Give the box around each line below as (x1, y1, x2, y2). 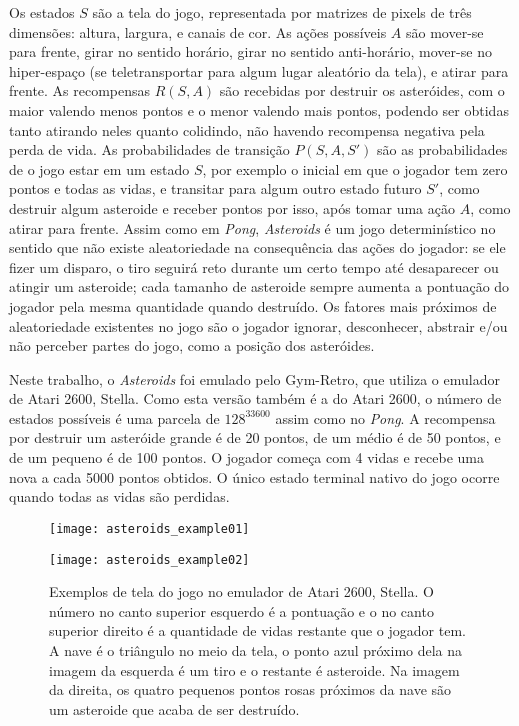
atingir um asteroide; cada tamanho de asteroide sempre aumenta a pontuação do (9, 276, 510, 297)
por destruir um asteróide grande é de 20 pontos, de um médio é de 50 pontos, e (9, 427, 501, 448)
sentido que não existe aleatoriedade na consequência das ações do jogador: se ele (9, 237, 506, 258)
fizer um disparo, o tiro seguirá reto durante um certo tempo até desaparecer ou (9, 256, 499, 277)
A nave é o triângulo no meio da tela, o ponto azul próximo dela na (49, 639, 463, 660)
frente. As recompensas (9, 80, 151, 101)
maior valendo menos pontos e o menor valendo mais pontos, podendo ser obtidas (9, 99, 509, 120)
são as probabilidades (377, 139, 508, 160)
